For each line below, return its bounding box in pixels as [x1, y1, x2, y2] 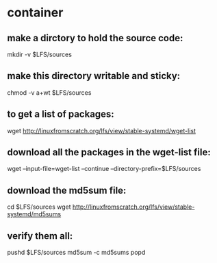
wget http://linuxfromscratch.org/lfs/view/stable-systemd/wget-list [7, 126, 196, 135]
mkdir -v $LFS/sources [7, 50, 72, 58]
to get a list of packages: [7, 108, 114, 120]
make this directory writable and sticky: [7, 70, 181, 82]
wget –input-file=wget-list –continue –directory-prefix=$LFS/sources [7, 165, 201, 173]
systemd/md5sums [7, 210, 62, 218]
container [7, 5, 64, 21]
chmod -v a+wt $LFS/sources [7, 88, 92, 97]
